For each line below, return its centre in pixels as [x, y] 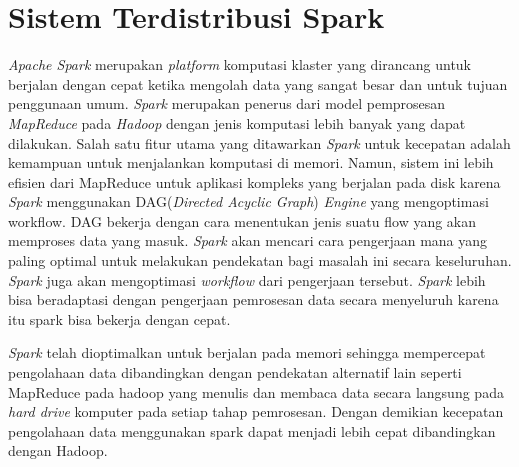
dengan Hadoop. [58, 450]
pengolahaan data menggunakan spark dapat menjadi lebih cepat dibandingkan [252, 430]
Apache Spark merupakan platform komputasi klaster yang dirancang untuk [239, 64]
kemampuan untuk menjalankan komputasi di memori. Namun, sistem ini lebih [251, 162]
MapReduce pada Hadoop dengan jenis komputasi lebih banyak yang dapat [237, 122]
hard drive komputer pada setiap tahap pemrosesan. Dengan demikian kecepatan [256, 411]
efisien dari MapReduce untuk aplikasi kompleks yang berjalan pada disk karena [254, 181]
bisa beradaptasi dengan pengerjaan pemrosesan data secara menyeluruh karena [253, 299]
